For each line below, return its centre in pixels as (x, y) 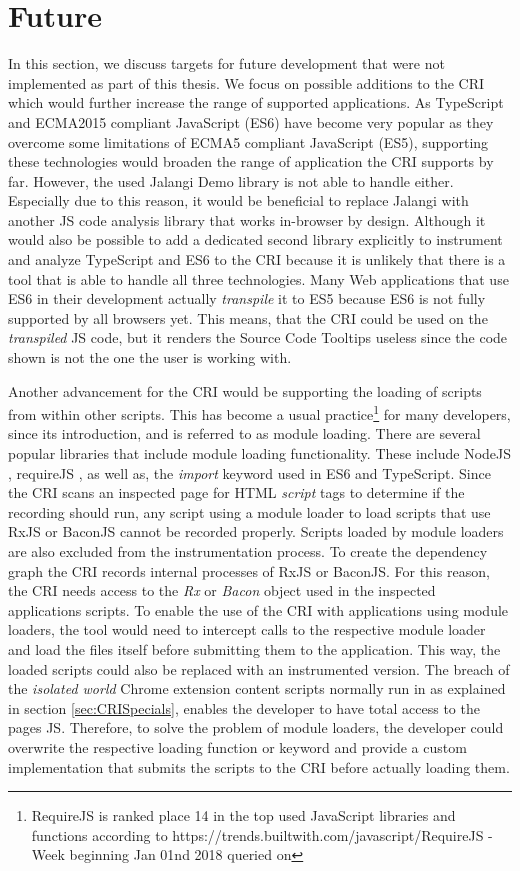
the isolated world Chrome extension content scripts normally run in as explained (257, 688)
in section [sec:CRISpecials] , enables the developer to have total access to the (244, 707)
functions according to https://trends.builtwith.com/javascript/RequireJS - (262, 834)
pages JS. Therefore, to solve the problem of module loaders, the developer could (256, 727)
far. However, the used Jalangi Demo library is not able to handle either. (231, 180)
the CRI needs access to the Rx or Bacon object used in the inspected (222, 590)
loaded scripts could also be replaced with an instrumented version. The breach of (259, 668)
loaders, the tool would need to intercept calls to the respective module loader (247, 629)
